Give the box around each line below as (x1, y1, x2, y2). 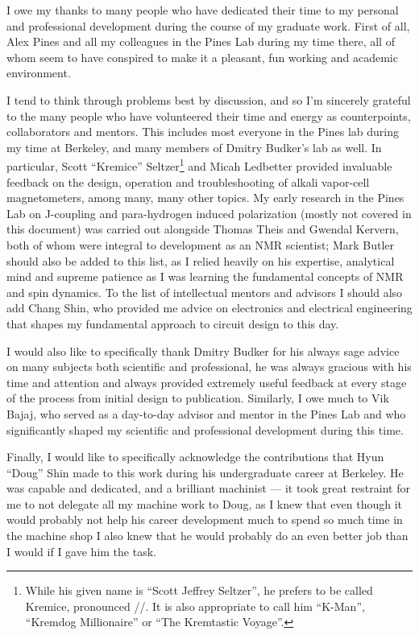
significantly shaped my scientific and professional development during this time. (6, 421, 404, 438)
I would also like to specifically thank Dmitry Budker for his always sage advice (6, 342, 400, 359)
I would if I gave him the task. (6, 542, 156, 559)
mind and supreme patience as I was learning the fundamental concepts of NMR (6, 268, 404, 285)
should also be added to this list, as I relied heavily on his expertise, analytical (6, 252, 395, 269)
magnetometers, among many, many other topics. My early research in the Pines (6, 189, 404, 206)
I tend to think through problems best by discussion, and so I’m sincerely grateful (6, 91, 411, 108)
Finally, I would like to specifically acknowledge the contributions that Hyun (6, 448, 384, 465)
